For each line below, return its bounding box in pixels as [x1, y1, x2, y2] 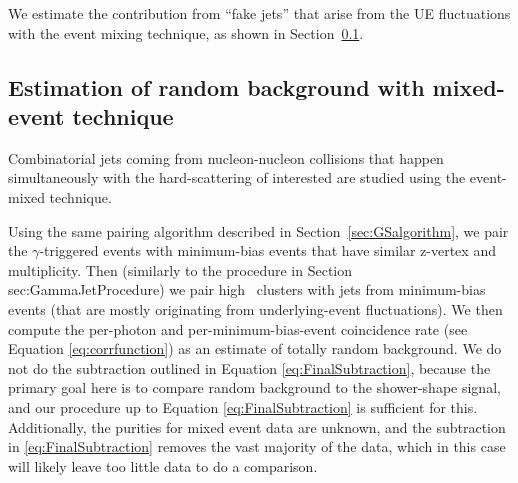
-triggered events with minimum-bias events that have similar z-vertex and [39, 240, 496, 261]
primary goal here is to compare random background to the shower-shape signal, [8, 377, 501, 398]
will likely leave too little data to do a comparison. [8, 455, 318, 476]
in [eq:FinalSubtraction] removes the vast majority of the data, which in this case [8, 436, 506, 457]
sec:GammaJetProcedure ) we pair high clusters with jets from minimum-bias [8, 279, 486, 300]
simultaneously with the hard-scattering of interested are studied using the [8, 167, 466, 188]
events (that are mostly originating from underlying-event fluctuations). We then [8, 298, 503, 319]
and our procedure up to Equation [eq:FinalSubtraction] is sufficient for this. [8, 396, 478, 417]
